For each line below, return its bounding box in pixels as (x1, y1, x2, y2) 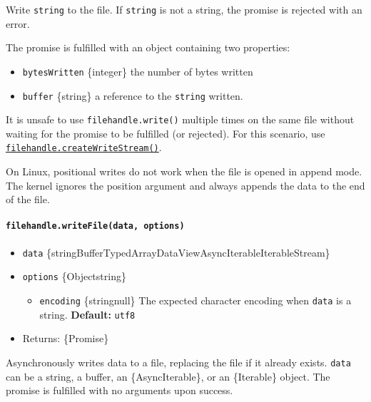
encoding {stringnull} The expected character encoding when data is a (39, 293, 352, 308)
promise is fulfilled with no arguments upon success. (6, 383, 233, 398)
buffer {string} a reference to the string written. (22, 88, 243, 103)
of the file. (6, 192, 50, 207)
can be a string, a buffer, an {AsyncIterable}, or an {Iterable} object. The (6, 368, 330, 383)
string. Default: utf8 (39, 306, 136, 321)
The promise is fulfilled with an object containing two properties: (6, 40, 290, 55)
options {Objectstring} (22, 269, 126, 284)
